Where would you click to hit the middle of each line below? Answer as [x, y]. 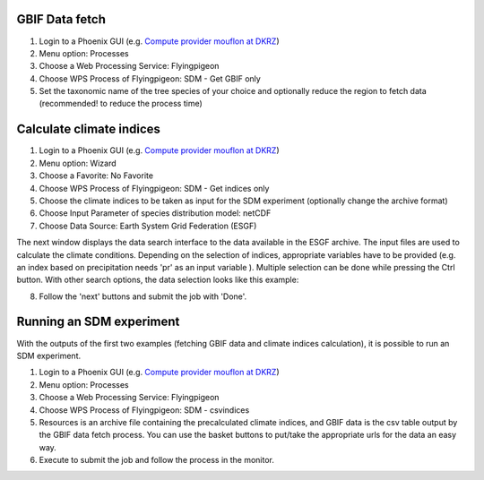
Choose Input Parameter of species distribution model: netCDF [155, 213]
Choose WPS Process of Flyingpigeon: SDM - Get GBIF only [150, 78]
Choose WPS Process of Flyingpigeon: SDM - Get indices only [154, 188]
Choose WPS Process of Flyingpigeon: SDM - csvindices [144, 410]
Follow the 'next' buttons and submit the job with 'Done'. [143, 296]
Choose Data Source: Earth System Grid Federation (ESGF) [148, 226]
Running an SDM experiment [98, 322]
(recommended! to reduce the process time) [121, 104]
